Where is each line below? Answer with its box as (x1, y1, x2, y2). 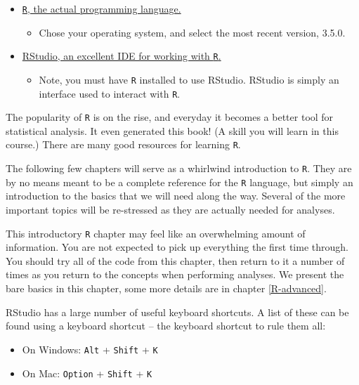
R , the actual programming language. (22, 1, 181, 15)
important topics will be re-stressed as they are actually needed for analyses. (6, 202, 335, 217)
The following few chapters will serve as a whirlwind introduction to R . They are (6, 161, 352, 176)
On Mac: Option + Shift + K (22, 365, 152, 380)
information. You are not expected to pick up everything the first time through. (6, 240, 348, 254)
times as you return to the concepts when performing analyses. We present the (6, 267, 344, 282)
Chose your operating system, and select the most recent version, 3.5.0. (39, 25, 346, 39)
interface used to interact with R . (39, 86, 181, 100)
